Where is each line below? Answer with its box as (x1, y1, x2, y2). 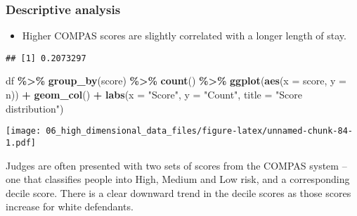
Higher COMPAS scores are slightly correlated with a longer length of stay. (22, 28, 346, 43)
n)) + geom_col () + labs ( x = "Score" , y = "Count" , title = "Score (6, 87, 302, 102)
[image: (6, 126, 41, 136)
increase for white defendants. (6, 199, 134, 214)
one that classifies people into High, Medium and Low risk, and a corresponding (6, 172, 350, 186)
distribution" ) (6, 101, 64, 115)
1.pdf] (6, 137, 36, 148)
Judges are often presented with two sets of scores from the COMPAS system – (6, 158, 347, 172)
